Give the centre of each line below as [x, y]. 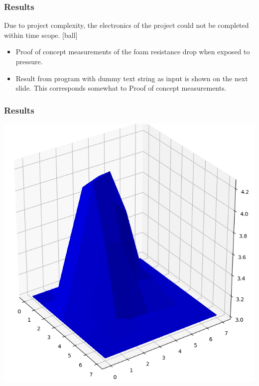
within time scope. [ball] [41, 35]
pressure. [29, 61]
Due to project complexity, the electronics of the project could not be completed [127, 25]
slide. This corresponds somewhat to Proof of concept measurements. [121, 88]
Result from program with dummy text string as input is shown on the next [132, 78]
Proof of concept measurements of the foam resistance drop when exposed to [133, 52]
